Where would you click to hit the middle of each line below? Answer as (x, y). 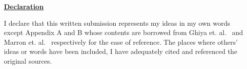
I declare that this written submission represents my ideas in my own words (117, 23)
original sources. (28, 60)
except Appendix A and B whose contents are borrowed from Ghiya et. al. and (123, 32)
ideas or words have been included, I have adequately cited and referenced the (121, 51)
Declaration (24, 6)
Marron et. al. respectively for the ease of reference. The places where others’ (121, 42)
